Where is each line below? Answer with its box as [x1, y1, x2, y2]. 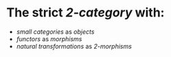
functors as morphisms [16, 34, 82, 43]
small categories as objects [16, 27, 95, 36]
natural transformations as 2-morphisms [16, 42, 132, 50]
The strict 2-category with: [6, 5, 165, 21]
